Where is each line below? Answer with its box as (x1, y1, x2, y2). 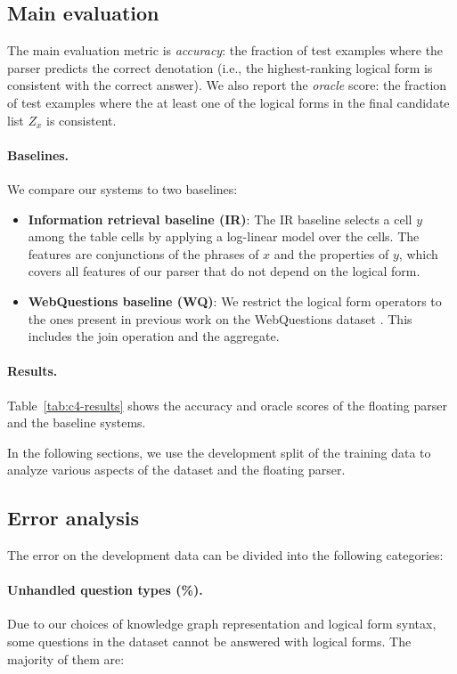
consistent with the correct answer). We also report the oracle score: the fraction (7, 76, 447, 94)
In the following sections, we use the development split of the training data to (7, 443, 431, 461)
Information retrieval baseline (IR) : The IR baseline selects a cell (28, 209, 412, 228)
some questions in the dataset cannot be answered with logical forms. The (7, 632, 412, 651)
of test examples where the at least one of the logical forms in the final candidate (7, 93, 450, 111)
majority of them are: (7, 649, 125, 668)
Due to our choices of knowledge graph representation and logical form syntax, (7, 614, 437, 633)
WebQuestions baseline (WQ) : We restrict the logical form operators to (28, 291, 442, 310)
